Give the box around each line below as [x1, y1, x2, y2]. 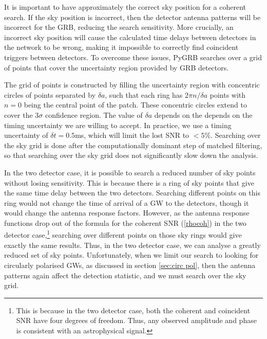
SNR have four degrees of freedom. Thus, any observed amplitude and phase [16, 315, 257, 326]
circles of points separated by [4, 89, 96, 100]
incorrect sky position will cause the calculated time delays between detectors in [4, 31, 256, 42]
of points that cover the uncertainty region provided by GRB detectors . [4, 62, 229, 73]
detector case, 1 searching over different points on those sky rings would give [4, 228, 242, 240]
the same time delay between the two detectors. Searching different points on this [4, 187, 260, 198]
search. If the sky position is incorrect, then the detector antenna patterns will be [4, 11, 261, 22]
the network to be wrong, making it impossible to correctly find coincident [4, 42, 239, 52]
